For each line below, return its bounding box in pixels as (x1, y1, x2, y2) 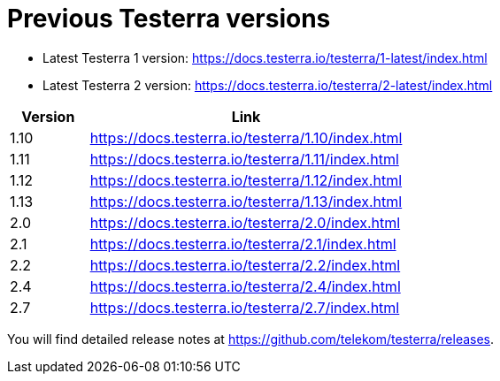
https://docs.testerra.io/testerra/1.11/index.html (89, 149, 399, 168)
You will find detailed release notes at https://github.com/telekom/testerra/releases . (7, 331, 495, 347)
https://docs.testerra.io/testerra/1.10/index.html (89, 128, 403, 147)
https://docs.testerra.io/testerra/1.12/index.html (89, 171, 403, 189)
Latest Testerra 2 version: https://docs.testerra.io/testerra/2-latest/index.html (42, 77, 493, 93)
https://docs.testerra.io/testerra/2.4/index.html (89, 277, 401, 295)
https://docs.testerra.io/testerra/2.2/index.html (89, 255, 401, 274)
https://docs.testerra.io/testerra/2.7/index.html (89, 298, 400, 316)
